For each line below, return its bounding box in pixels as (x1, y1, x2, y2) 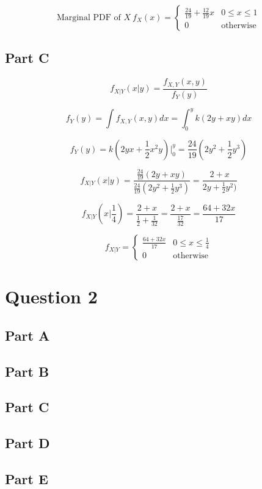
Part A (5, 325, 50, 344)
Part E (5, 469, 48, 488)
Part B (5, 361, 49, 380)
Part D (5, 433, 50, 452)
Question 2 (5, 284, 98, 309)
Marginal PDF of (56, 13, 121, 22)
